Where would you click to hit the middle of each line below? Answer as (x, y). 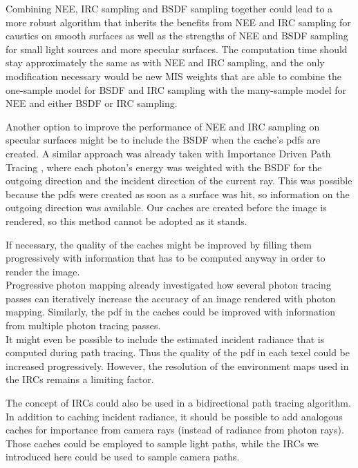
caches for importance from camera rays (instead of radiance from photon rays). (175, 430)
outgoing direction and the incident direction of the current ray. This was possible (179, 181)
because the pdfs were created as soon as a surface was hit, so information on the (178, 194)
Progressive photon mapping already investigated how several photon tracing (168, 285)
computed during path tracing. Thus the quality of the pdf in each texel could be (178, 352)
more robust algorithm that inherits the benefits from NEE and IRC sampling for (178, 22)
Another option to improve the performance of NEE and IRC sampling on (163, 126)
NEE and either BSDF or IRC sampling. (92, 103)
